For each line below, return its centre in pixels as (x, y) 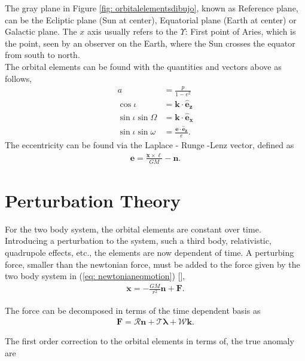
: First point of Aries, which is (240, 31)
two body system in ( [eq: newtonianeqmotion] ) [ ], (95, 276)
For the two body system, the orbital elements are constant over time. (133, 229)
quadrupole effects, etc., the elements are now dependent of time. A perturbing (150, 253)
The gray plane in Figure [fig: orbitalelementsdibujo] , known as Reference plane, (152, 8)
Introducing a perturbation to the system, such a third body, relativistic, (138, 241)
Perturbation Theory (93, 200)
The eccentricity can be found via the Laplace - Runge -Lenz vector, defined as (150, 145)
